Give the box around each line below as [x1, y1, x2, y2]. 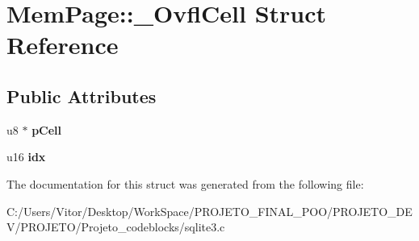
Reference [6, 28, 119, 61]
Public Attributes [6, 83, 157, 108]
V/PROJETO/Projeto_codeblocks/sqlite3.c [6, 218, 225, 235]
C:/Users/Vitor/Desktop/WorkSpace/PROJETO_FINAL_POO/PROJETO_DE [6, 202, 413, 219]
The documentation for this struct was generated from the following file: [6, 175, 364, 192]
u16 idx [6, 148, 46, 165]
